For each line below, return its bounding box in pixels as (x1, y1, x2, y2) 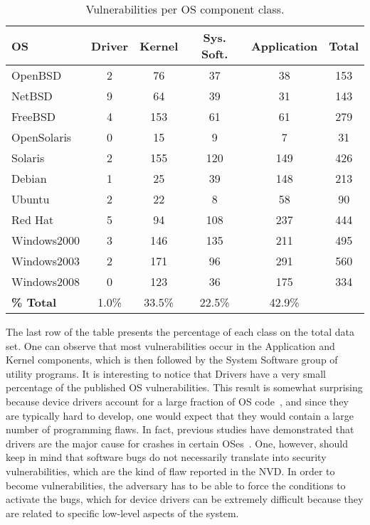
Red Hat (11, 211, 54, 228)
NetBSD (11, 87, 53, 104)
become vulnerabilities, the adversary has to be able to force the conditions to (6, 477, 346, 492)
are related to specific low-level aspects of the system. (6, 505, 239, 520)
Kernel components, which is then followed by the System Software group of (6, 352, 338, 367)
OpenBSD (11, 67, 62, 83)
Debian (11, 170, 47, 186)
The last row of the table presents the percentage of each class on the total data (6, 324, 355, 339)
